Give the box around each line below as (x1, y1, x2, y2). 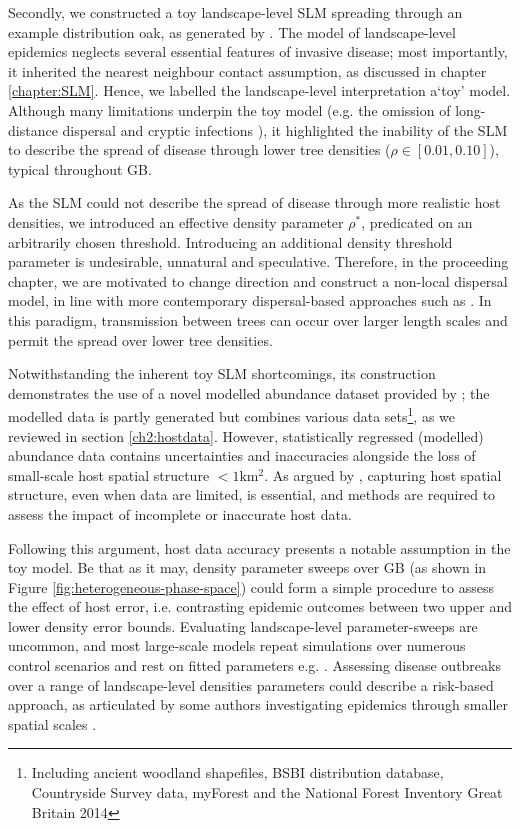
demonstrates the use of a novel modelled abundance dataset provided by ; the (8, 382, 490, 403)
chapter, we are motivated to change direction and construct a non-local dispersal (8, 270, 508, 291)
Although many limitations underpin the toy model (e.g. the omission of (8, 99, 451, 120)
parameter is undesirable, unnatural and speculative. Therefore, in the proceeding (8, 251, 509, 272)
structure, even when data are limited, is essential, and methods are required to (8, 484, 496, 505)
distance (8, 119, 58, 140)
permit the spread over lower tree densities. (8, 329, 273, 350)
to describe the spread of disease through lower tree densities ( (8, 139, 391, 160)
